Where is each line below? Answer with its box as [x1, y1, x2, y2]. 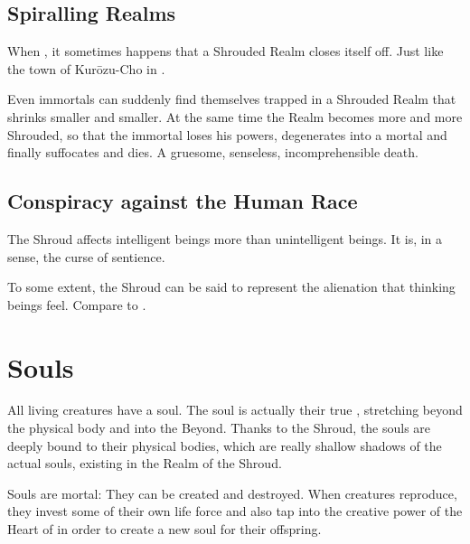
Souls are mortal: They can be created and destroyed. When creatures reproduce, [7, 483, 457, 502]
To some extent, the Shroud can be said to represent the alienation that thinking [7, 277, 456, 296]
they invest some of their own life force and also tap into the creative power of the [7, 502, 463, 521]
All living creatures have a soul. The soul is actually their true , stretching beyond [7, 400, 463, 419]
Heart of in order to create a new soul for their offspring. [7, 520, 322, 539]
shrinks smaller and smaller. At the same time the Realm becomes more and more [7, 107, 463, 126]
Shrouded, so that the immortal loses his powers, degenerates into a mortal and [7, 125, 447, 144]
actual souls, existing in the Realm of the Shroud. [7, 454, 282, 473]
